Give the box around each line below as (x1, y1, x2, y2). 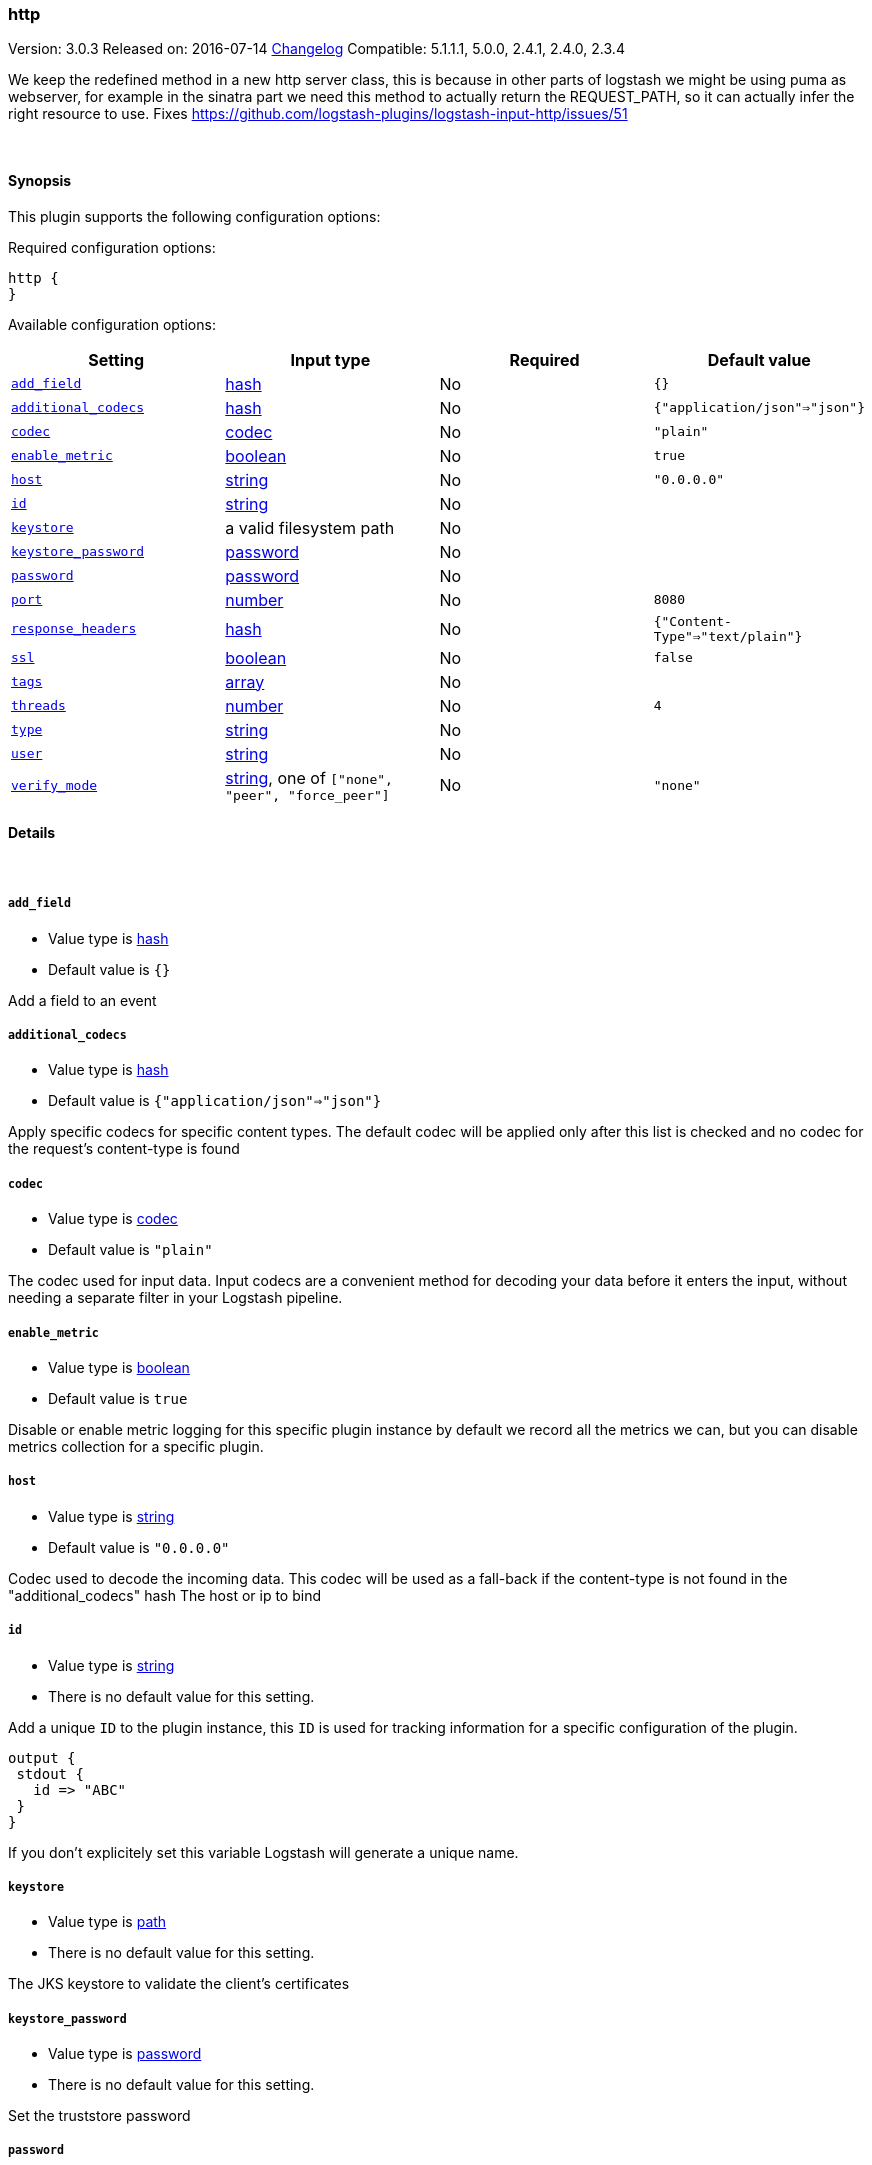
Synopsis (8, 171, 72, 189)
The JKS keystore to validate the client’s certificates (8, 1975, 350, 1993)
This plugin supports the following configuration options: (8, 207, 381, 225)
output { (8, 1749, 76, 1766)
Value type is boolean (48, 1358, 190, 1376)
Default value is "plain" (48, 1241, 213, 1259)
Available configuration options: (8, 315, 216, 333)
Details (8, 824, 56, 842)
